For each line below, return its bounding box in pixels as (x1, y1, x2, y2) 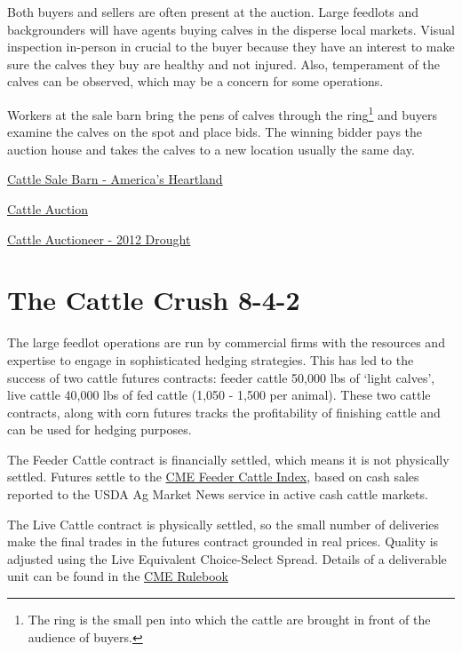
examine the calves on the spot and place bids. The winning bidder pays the (7, 123, 423, 141)
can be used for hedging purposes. (7, 420, 192, 439)
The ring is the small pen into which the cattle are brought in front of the (28, 610, 431, 629)
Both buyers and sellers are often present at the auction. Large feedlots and (7, 3, 418, 20)
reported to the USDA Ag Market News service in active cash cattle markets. (7, 485, 428, 504)
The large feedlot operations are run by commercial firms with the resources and (7, 333, 445, 352)
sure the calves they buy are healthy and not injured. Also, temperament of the (7, 54, 440, 73)
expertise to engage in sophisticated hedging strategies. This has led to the (7, 350, 414, 369)
